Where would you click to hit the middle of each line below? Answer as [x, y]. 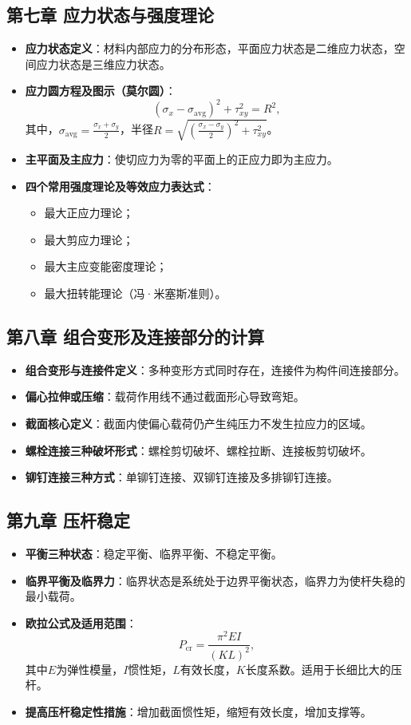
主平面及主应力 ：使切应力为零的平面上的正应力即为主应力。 [182, 159]
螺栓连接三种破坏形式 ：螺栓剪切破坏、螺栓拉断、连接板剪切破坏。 [198, 450]
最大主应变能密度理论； [106, 266]
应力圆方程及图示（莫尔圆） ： [101, 91]
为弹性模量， [90, 669]
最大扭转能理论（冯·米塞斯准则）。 [135, 293]
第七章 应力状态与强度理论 [111, 15]
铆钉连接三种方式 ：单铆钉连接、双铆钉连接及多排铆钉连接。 [182, 477]
